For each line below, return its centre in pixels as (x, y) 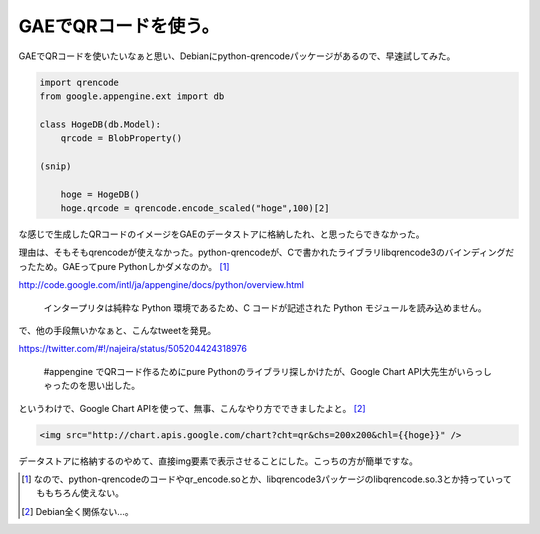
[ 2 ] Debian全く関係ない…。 (77, 511)
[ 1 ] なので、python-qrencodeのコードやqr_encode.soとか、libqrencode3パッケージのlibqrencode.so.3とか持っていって (266, 479)
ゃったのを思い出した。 (91, 386)
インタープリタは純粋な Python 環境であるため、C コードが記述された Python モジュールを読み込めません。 (265, 307)
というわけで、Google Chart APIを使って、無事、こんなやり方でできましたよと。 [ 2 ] (192, 408)
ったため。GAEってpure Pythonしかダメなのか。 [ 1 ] (124, 266)
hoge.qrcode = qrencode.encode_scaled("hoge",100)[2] (195, 208)
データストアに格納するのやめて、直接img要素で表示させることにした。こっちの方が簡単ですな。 (218, 461)
